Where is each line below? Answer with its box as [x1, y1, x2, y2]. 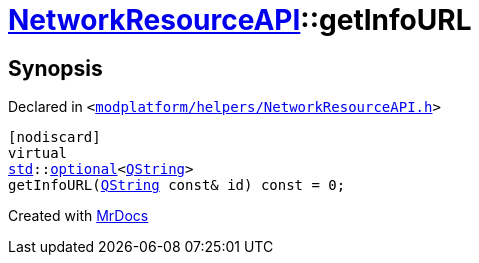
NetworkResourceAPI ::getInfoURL [8, 3, 472, 37]
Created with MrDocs [8, 207, 149, 225]
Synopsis [8, 55, 103, 81]
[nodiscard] [8, 129, 101, 146]
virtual [8, 145, 68, 162]
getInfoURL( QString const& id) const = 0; [8, 177, 346, 194]
